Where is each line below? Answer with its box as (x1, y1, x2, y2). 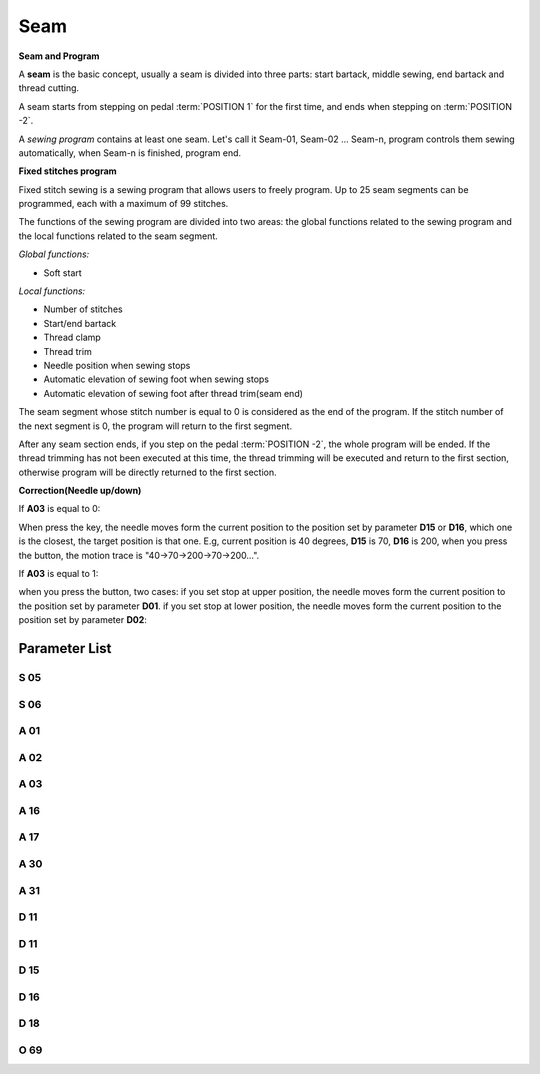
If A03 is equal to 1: (18, 568, 99, 580)
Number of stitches (43, 303, 124, 315)
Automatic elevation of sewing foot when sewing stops (43, 373, 270, 385)
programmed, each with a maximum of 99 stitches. (18, 198, 229, 210)
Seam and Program (18, 50, 100, 62)
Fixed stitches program (18, 165, 117, 177)
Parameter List (18, 640, 112, 657)
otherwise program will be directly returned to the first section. (18, 466, 277, 478)
